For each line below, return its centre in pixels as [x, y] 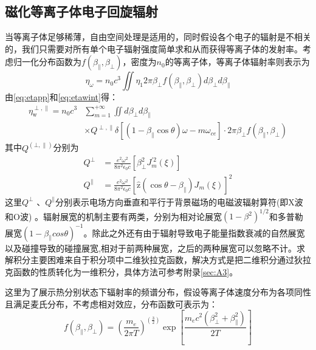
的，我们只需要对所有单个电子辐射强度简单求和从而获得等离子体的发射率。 [154, 48]
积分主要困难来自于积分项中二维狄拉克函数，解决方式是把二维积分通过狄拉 [162, 260]
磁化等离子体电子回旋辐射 [81, 11]
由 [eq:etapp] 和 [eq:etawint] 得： [61, 97]
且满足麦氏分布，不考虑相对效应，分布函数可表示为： [111, 304]
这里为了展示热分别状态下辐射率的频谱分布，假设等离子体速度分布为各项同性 [158, 292]
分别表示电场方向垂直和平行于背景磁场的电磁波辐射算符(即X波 [179, 201]
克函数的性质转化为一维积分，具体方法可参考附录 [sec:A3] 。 [122, 271]
